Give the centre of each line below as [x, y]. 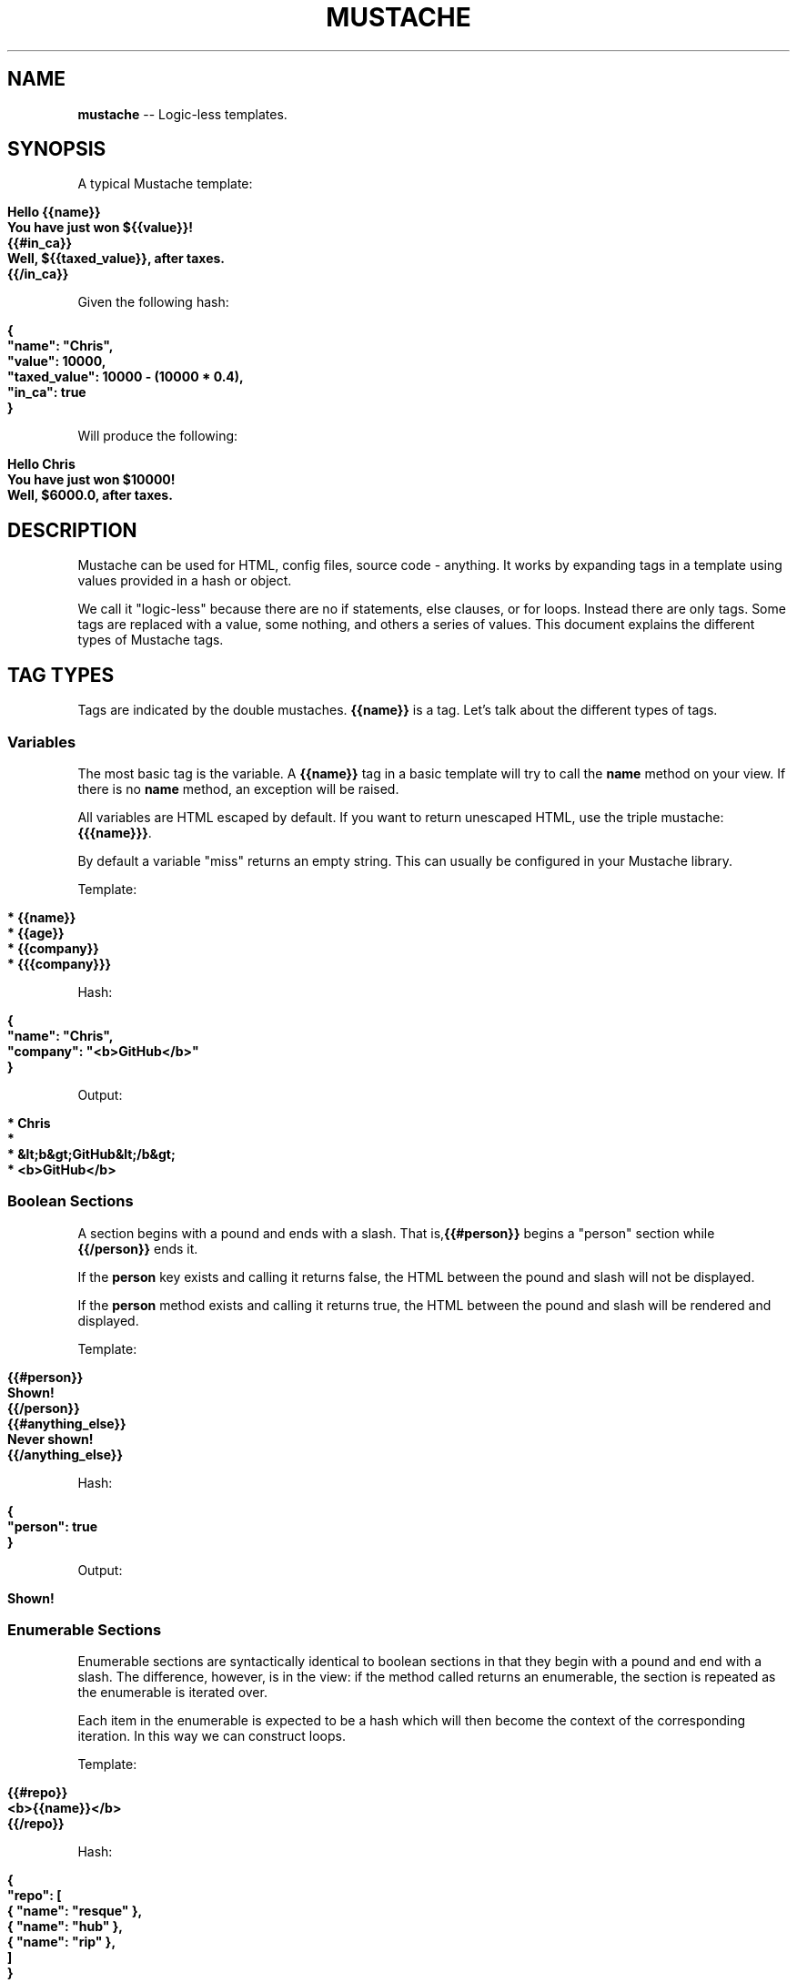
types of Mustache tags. [151, 640]
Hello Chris [41, 464]
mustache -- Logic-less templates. [182, 114]
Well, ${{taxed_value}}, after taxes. [116, 259]
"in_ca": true [47, 392]
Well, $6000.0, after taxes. [90, 495]
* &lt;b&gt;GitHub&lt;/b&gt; [91, 1154]
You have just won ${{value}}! [101, 228]
